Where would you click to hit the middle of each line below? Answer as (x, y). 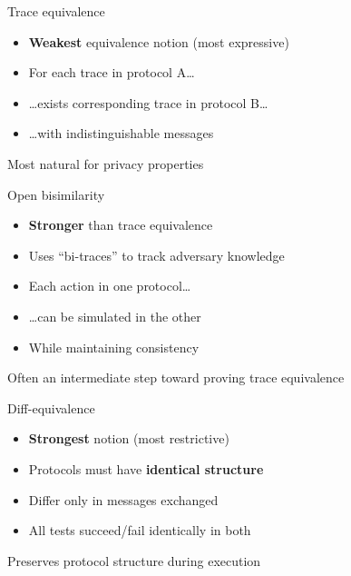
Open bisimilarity (56, 194)
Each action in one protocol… (110, 286)
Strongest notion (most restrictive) (129, 438)
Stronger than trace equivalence (121, 225)
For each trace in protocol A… (112, 72)
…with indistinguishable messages (121, 133)
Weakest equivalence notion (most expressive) (159, 41)
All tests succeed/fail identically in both (140, 530)
